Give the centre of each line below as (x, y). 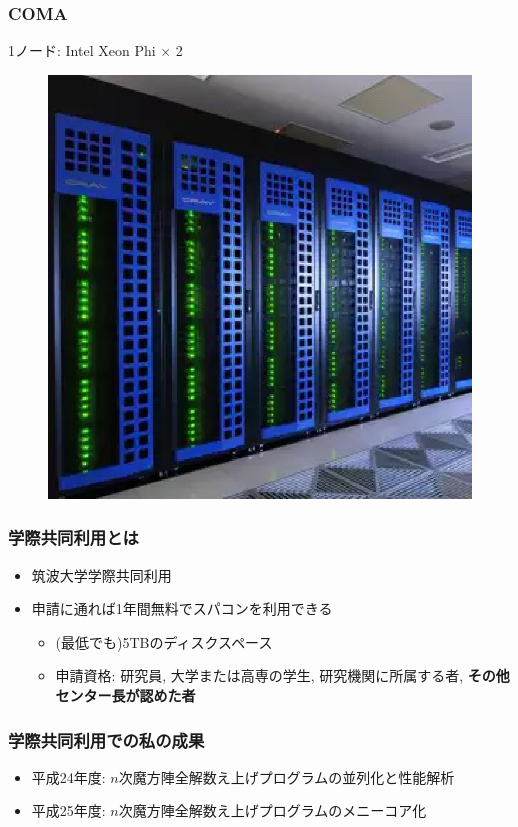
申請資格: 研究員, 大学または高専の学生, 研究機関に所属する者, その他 (282, 675)
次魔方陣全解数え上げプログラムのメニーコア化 (272, 810)
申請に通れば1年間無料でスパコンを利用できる (182, 608)
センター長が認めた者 (125, 695)
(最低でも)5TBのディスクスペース (164, 641)
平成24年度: (68, 776)
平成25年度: (68, 810)
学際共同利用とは (73, 537)
